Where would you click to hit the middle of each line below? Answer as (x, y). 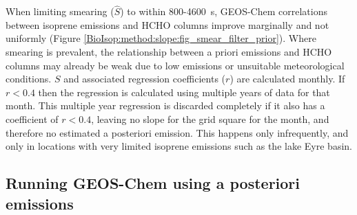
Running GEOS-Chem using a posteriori (153, 183)
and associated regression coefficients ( (145, 79)
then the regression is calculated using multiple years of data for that (184, 92)
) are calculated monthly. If (287, 79)
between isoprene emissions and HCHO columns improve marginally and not (167, 24)
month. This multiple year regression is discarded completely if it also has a (165, 105)
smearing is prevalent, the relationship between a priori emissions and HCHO (169, 52)
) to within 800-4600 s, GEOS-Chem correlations (224, 11)
